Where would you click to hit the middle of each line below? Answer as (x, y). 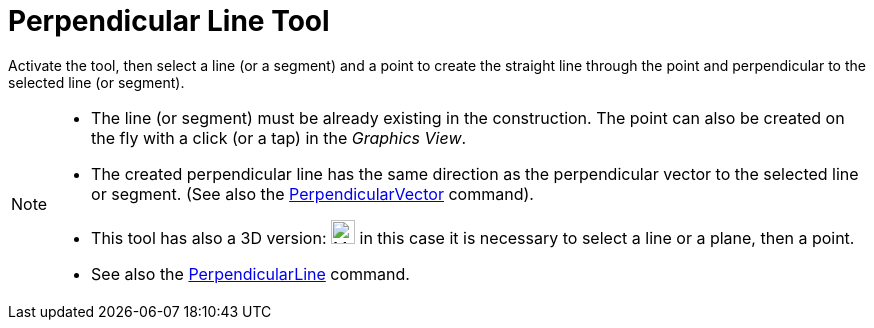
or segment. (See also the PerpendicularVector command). (312, 193)
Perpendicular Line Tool (169, 21)
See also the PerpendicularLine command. (250, 273)
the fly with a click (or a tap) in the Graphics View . (279, 137)
